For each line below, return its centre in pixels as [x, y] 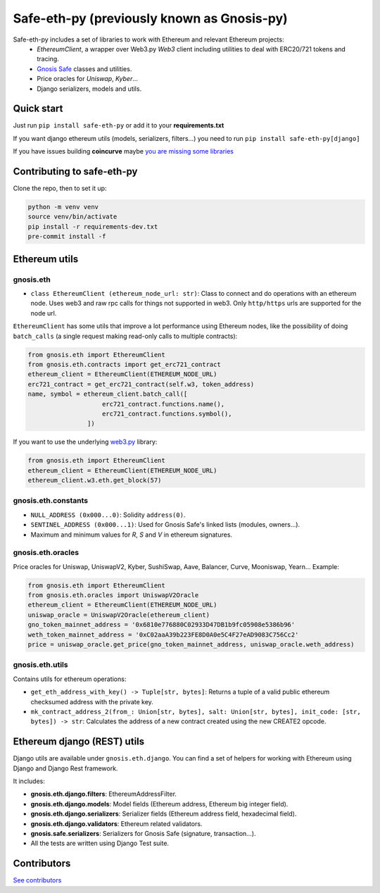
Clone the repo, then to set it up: [60, 188]
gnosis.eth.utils [40, 665]
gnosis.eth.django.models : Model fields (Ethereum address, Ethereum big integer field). [159, 804]
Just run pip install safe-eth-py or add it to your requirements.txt [119, 125]
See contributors [37, 880]
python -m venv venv [63, 207]
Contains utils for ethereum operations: [70, 679]
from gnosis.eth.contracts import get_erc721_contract [124, 364]
